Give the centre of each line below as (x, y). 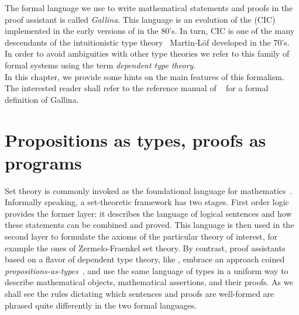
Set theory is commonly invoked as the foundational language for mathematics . (149, 190)
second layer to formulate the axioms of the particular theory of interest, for (141, 236)
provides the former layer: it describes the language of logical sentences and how (148, 213)
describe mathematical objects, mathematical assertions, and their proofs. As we (149, 282)
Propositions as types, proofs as (135, 139)
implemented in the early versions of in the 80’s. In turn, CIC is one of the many (150, 31)
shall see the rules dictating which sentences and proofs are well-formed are (140, 293)
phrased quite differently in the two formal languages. (101, 305)
